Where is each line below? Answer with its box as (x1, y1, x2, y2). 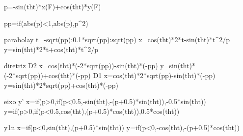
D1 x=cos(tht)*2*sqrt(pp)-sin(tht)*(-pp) (93, 70, 216, 80)
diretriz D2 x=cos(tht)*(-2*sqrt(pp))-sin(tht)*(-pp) (4, 60, 158, 71)
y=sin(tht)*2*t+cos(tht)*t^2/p (4, 44, 98, 54)
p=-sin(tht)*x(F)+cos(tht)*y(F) (4, 1, 101, 11)
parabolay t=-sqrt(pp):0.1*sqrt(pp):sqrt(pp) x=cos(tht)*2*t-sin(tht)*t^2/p (4, 34, 230, 45)
